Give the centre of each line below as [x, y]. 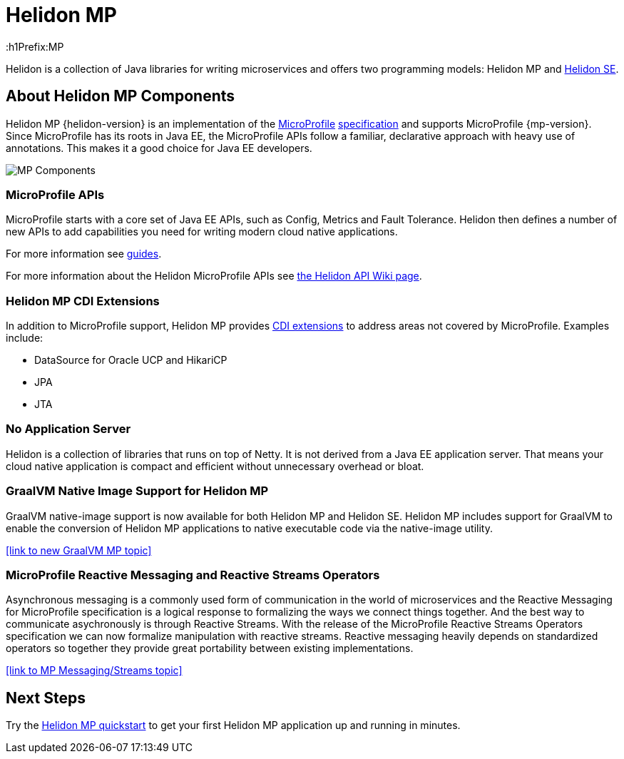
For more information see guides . [84, 254]
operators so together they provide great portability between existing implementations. [210, 648]
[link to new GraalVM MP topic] [79, 550]
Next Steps [46, 698]
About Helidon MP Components [121, 96]
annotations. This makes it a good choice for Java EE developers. [159, 148]
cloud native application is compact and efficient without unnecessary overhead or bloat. [215, 466]
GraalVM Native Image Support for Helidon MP [137, 491]
